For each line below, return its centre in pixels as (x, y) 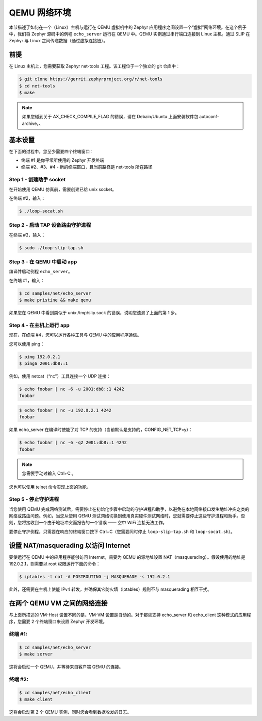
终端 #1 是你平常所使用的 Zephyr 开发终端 (63, 160)
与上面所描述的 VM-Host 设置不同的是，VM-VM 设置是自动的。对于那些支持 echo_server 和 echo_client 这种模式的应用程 (130, 615)
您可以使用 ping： (27, 344)
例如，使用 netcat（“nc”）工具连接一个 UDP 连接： (60, 376)
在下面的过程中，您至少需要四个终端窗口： (51, 151)
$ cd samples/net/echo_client (55, 693)
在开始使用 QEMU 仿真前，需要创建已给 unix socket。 (63, 189)
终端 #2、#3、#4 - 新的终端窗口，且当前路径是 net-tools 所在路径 (87, 167)
